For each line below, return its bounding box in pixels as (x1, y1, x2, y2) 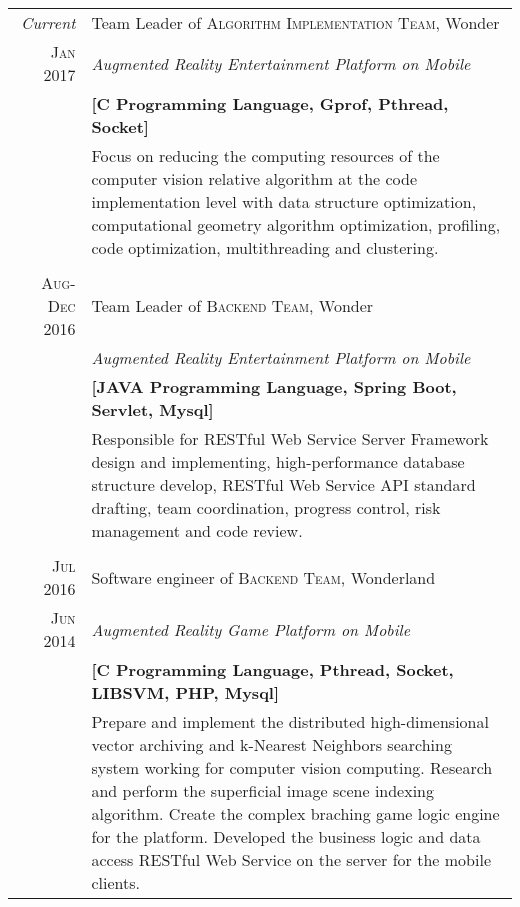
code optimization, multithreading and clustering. (91, 236, 439, 259)
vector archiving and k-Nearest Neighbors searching (91, 733, 452, 756)
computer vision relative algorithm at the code (91, 167, 418, 190)
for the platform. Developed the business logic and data (91, 825, 481, 848)
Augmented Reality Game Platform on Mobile (91, 617, 411, 641)
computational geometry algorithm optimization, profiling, (91, 213, 501, 236)
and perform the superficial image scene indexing (91, 779, 435, 802)
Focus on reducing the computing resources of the (91, 144, 440, 167)
